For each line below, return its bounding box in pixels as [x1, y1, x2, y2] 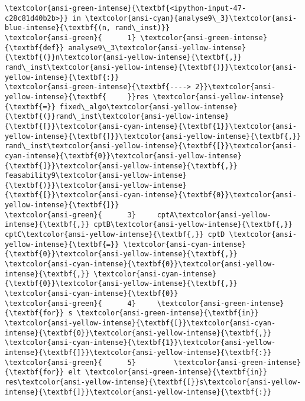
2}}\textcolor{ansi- [195, 83, 276, 92]
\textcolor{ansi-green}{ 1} [5, 33, 136, 42]
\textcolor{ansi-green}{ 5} [5, 358, 136, 367]
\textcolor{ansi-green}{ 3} [5, 210, 136, 219]
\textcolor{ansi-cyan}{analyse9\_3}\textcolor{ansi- [85, 14, 297, 22]
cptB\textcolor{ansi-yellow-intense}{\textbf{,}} [93, 220, 293, 229]
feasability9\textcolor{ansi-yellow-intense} [5, 171, 187, 180]
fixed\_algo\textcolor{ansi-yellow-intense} [60, 102, 238, 111]
